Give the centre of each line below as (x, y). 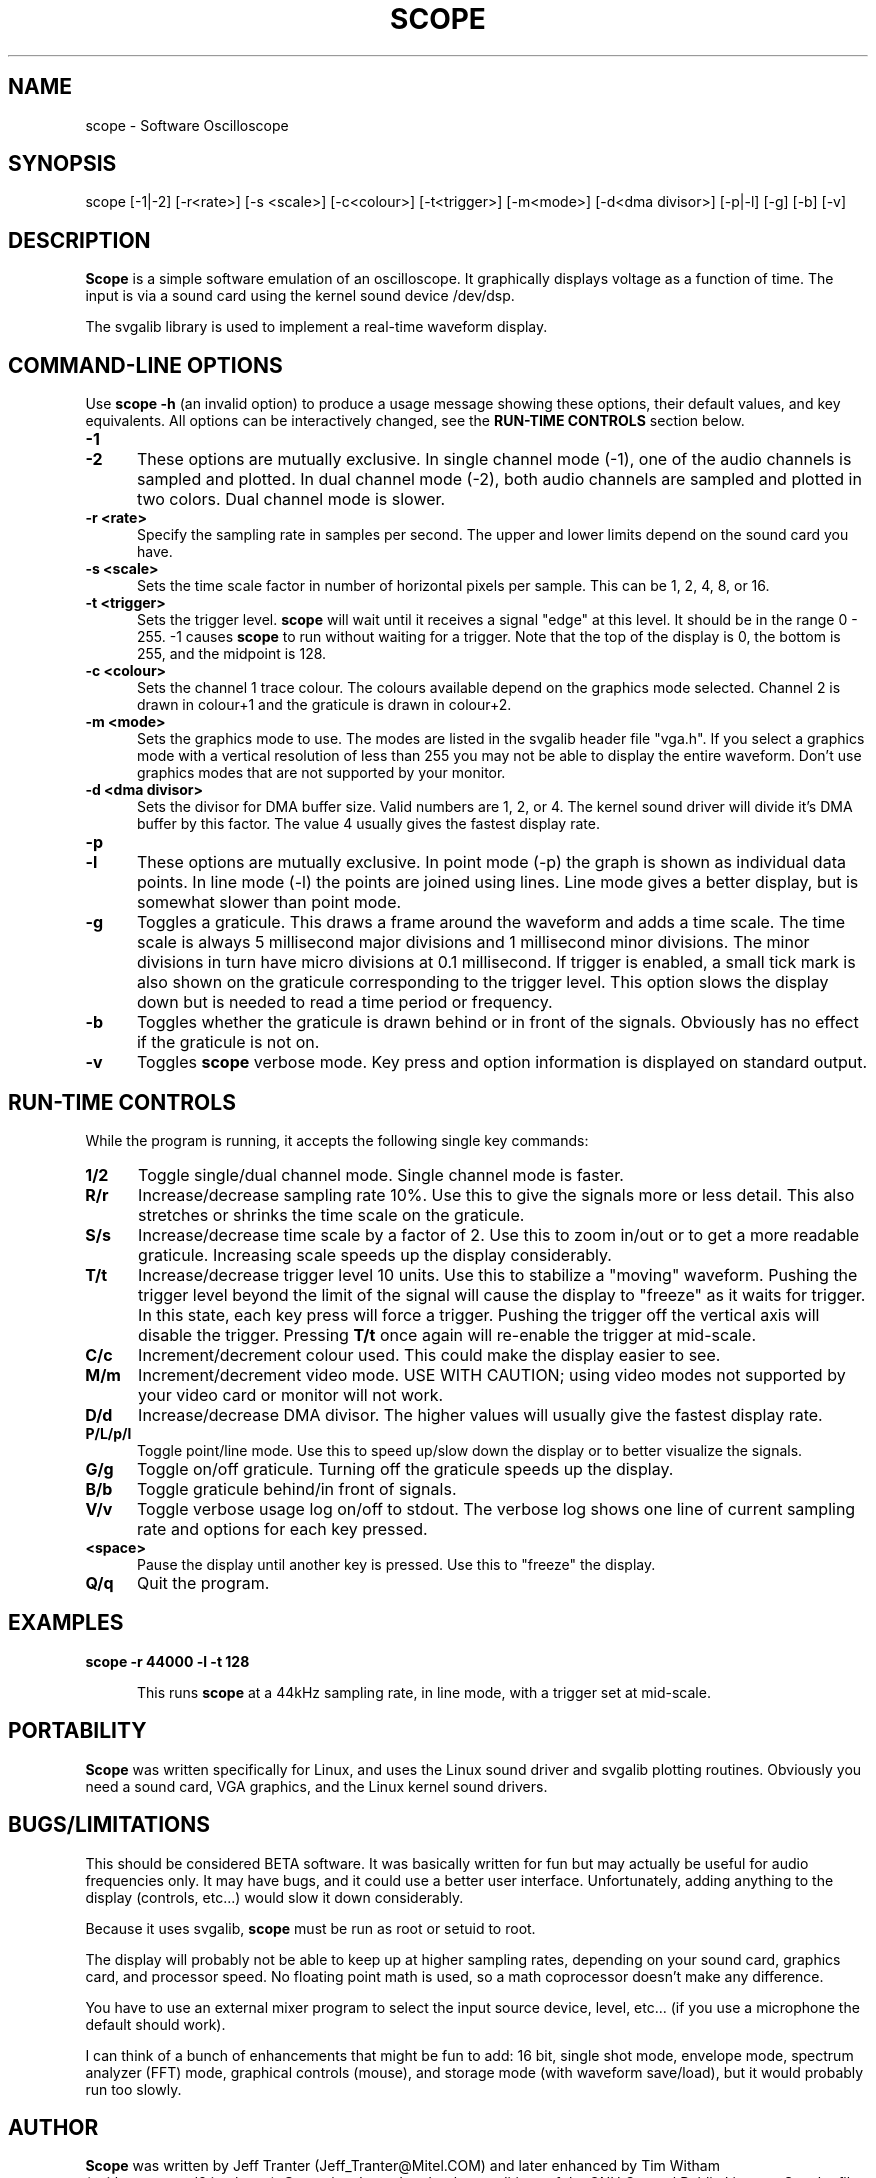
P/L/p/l (108, 1433)
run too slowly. (133, 2089)
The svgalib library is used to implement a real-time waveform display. (316, 327)
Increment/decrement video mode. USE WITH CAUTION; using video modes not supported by (492, 1374)
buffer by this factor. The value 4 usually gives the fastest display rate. (368, 824)
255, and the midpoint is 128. (232, 654)
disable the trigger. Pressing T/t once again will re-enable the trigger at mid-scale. (447, 1334)
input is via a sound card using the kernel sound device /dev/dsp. (300, 296)
